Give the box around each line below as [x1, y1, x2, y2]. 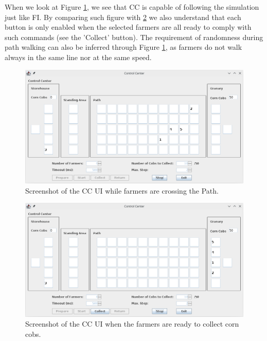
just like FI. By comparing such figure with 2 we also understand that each [5, 11, 241, 22]
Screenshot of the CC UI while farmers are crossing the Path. [25, 185, 219, 196]
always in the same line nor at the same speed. [5, 51, 152, 62]
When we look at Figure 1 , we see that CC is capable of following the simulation [5, 2, 259, 12]
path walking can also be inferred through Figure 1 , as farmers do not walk [5, 42, 242, 52]
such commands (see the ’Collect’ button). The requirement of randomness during [5, 31, 263, 42]
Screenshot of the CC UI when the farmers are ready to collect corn [25, 318, 239, 329]
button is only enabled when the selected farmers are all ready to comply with [5, 22, 252, 32]
